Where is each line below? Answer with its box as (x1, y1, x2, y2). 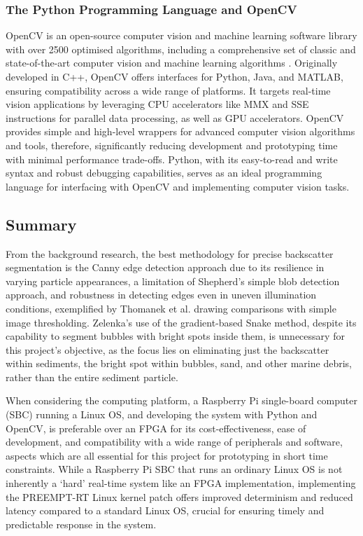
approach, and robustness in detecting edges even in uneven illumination (6, 287, 317, 302)
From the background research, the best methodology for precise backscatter (6, 246, 334, 261)
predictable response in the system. (6, 516, 157, 531)
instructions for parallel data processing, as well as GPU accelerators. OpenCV (6, 110, 344, 125)
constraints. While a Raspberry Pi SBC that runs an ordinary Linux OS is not (6, 462, 343, 476)
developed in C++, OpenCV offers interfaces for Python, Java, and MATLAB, (6, 69, 343, 83)
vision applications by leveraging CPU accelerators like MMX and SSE (6, 97, 309, 111)
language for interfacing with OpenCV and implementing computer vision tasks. (6, 179, 350, 193)
